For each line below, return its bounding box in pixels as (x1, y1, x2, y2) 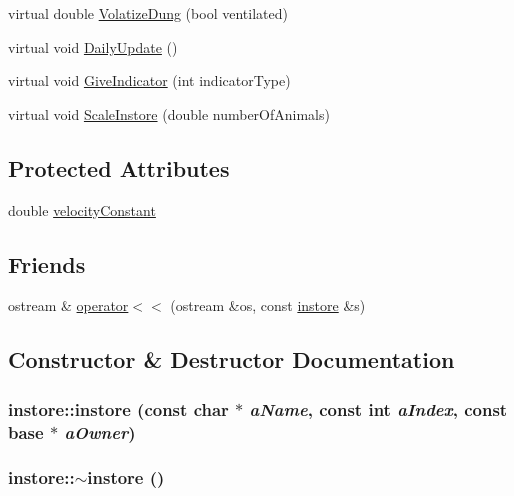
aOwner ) (64, 419, 136, 444)
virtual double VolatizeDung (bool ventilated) (8, 3, 288, 23)
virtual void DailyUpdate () (8, 36, 178, 57)
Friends (8, 248, 86, 279)
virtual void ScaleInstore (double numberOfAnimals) (8, 103, 330, 124)
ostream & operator (8, 295, 129, 316)
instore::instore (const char (8, 396, 229, 421)
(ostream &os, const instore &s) (170, 295, 366, 316)
